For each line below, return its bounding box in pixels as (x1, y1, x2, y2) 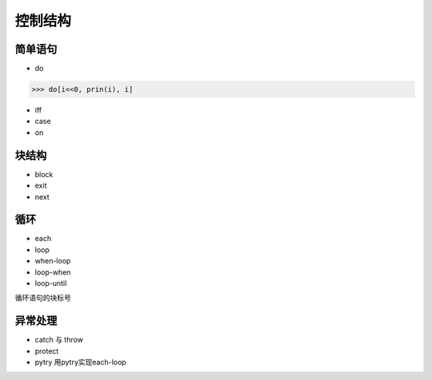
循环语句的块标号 (14, 293, 71, 303)
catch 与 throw (34, 335, 84, 345)
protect (34, 346, 59, 355)
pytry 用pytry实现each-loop (34, 358, 127, 367)
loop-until (34, 278, 67, 287)
